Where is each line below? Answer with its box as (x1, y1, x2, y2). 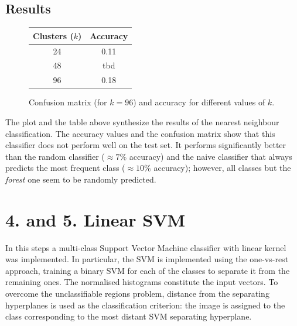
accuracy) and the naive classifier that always (129, 150, 292, 162)
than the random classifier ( (5, 150, 105, 162)
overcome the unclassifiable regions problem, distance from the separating (5, 287, 269, 299)
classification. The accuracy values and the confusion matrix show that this (5, 127, 275, 139)
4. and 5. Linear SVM (5, 207, 186, 231)
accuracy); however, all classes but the (153, 162, 291, 174)
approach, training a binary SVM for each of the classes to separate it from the (5, 264, 290, 276)
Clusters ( (33, 29, 74, 42)
